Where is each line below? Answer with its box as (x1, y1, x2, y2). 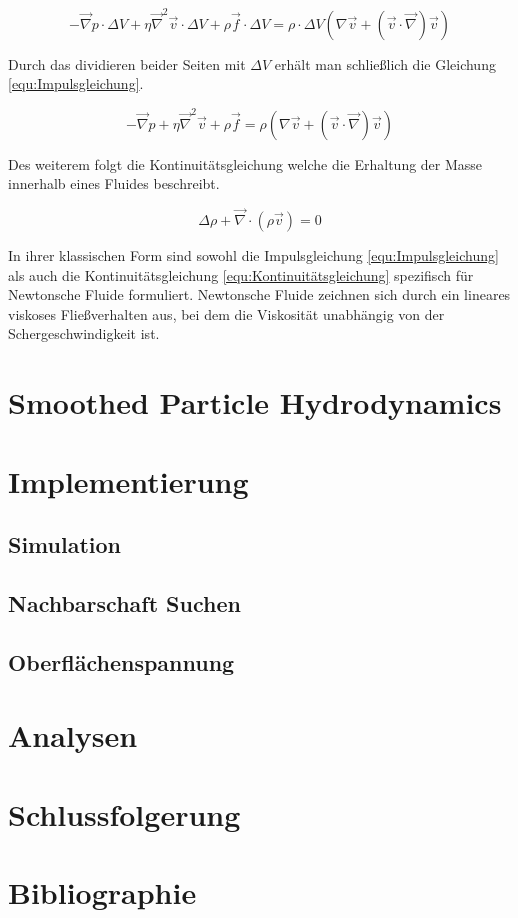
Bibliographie (8, 872, 197, 913)
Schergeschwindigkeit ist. (8, 323, 160, 344)
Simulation (8, 529, 122, 560)
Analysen (8, 715, 138, 756)
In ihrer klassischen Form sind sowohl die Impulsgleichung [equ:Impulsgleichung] (8, 245, 499, 266)
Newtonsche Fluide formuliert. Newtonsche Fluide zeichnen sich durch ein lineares (8, 284, 511, 305)
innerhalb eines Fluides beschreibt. (8, 173, 220, 194)
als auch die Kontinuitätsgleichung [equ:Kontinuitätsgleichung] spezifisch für (8, 264, 474, 285)
